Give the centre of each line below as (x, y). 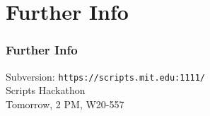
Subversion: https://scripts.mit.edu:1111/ (106, 76)
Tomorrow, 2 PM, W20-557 (65, 104)
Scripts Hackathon (46, 90)
